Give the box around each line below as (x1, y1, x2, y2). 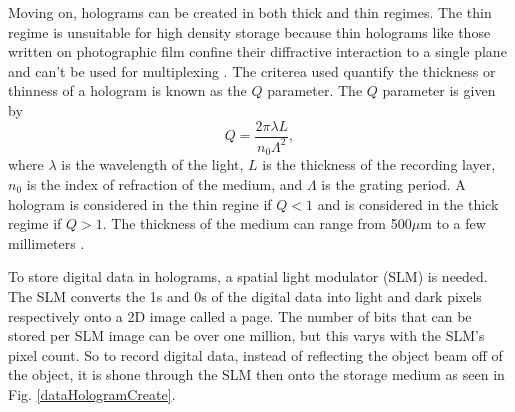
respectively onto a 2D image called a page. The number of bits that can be (8, 305, 472, 326)
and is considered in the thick (317, 193, 499, 214)
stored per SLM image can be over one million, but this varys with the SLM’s (8, 325, 485, 346)
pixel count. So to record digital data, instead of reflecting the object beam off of (8, 344, 503, 365)
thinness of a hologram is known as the (8, 80, 247, 101)
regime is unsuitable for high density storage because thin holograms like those (8, 21, 491, 42)
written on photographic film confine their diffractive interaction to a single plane (8, 41, 507, 62)
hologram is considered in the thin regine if (8, 193, 272, 214)
